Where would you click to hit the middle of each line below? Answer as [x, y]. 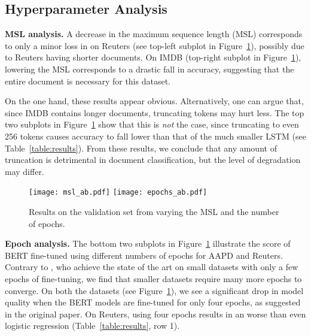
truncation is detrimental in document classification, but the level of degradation [153, 160]
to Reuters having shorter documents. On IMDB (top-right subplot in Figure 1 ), [153, 57]
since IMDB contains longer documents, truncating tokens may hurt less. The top [155, 112]
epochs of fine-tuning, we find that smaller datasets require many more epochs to [153, 278]
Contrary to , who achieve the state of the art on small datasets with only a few [152, 267]
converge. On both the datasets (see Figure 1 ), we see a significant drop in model [154, 290]
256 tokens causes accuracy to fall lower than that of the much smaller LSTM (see [155, 136]
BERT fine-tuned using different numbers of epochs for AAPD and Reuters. [144, 255]
